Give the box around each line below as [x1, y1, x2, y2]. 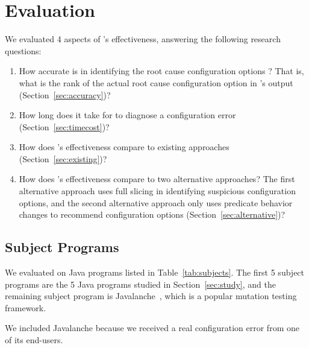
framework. [5, 301, 46, 314]
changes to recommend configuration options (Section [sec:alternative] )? [19, 208, 286, 221]
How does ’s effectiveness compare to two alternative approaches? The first [19, 172, 295, 185]
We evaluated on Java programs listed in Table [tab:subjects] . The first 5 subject [5, 266, 305, 279]
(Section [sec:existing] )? [19, 152, 107, 165]
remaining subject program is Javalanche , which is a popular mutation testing [5, 289, 297, 302]
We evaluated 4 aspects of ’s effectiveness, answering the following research [5, 33, 281, 45]
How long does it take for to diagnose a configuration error [19, 109, 236, 121]
